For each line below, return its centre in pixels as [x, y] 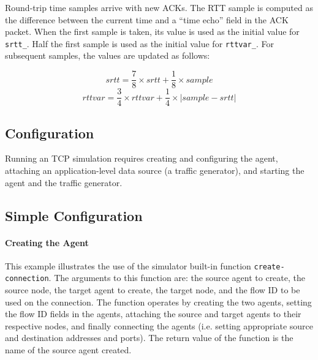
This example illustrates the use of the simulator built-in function [128, 265]
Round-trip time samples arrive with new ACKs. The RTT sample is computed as [159, 7]
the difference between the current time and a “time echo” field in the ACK [147, 19]
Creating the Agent [47, 242]
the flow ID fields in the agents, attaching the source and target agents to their [153, 314]
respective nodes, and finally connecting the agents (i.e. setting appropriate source [159, 325]
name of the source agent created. [68, 350]
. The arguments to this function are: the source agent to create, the [177, 278]
